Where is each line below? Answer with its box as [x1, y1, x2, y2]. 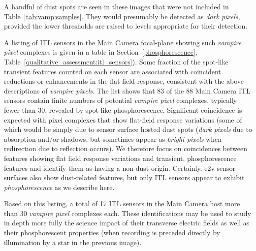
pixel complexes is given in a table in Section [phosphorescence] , [4, 47, 197, 57]
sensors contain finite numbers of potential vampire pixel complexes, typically [4, 95, 237, 105]
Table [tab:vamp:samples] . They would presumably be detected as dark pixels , [4, 11, 240, 21]
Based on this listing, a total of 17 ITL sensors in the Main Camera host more [4, 198, 240, 209]
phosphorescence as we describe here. [4, 182, 115, 192]
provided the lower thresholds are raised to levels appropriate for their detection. [4, 21, 248, 31]
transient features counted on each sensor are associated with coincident [4, 66, 221, 76]
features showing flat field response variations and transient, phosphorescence [4, 153, 237, 163]
